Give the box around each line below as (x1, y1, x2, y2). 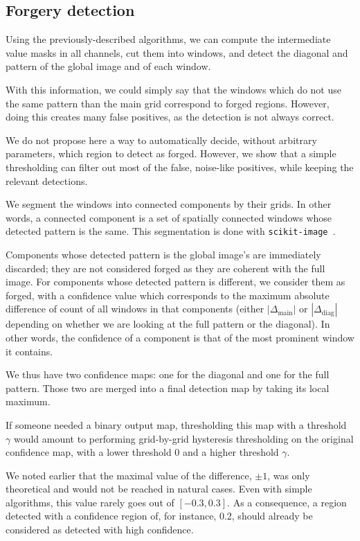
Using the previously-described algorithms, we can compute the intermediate (6, 32, 331, 46)
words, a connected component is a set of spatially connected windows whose (6, 210, 332, 224)
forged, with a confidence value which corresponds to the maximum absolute (6, 287, 330, 302)
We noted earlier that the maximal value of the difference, (6, 468, 252, 482)
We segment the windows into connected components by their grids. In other (6, 197, 332, 211)
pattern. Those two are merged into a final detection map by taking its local (6, 380, 330, 395)
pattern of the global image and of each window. (6, 59, 211, 73)
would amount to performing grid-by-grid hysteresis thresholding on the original (13, 431, 354, 445)
